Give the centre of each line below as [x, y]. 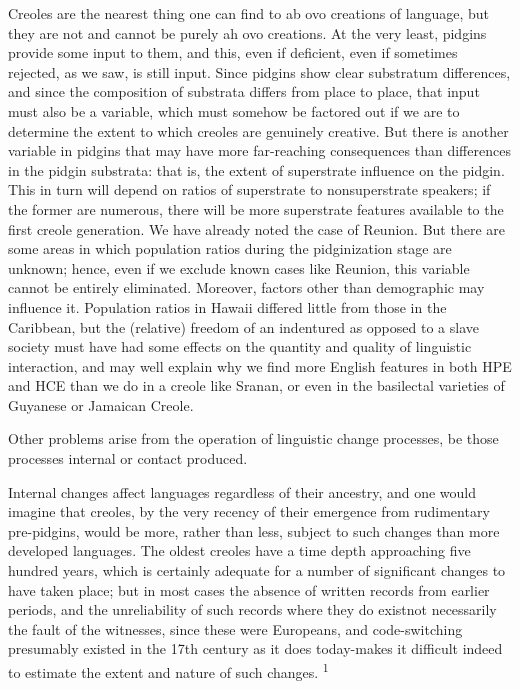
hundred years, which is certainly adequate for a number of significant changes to [257, 570]
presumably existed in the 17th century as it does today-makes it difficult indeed [255, 648]
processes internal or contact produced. [128, 458]
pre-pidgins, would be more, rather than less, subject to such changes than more [254, 530]
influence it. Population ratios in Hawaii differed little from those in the [227, 306]
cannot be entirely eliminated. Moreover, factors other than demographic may [246, 287]
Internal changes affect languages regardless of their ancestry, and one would [242, 491]
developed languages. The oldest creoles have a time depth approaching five [239, 550]
